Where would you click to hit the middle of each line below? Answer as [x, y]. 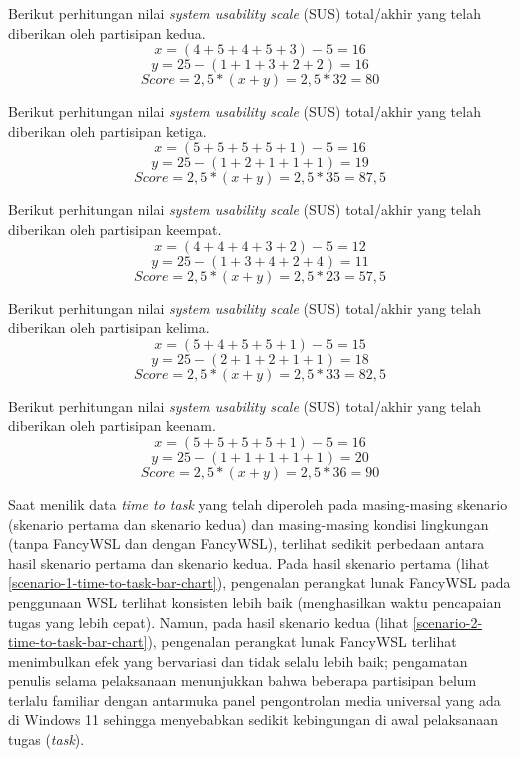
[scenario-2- [447, 621]
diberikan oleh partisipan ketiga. [107, 130]
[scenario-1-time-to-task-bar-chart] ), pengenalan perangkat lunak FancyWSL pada [259, 582]
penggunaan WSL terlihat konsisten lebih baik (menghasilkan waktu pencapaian [255, 601]
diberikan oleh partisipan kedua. [107, 32]
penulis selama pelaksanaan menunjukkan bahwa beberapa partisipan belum [242, 680]
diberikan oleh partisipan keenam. [112, 425]
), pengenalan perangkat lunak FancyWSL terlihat [302, 641]
